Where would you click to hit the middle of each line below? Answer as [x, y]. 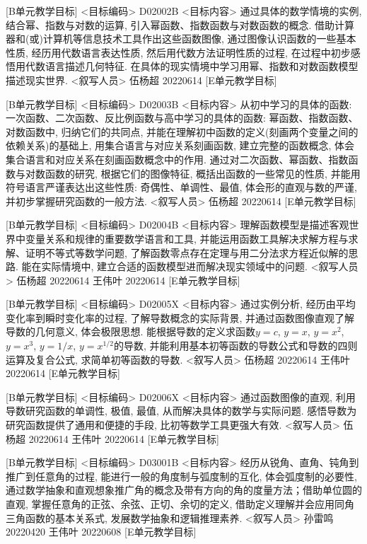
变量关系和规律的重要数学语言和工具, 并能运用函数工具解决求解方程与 [187, 238]
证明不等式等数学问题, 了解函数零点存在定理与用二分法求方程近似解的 [187, 252]
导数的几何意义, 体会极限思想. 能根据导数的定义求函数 [131, 331]
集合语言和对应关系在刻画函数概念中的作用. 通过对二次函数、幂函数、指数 [177, 159]
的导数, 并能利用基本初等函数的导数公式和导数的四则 [235, 346]
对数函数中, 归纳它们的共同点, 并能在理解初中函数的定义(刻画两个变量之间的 [182, 131]
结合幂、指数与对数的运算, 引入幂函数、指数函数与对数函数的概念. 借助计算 [180, 24]
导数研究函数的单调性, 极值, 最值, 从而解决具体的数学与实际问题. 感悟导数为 [181, 411]
